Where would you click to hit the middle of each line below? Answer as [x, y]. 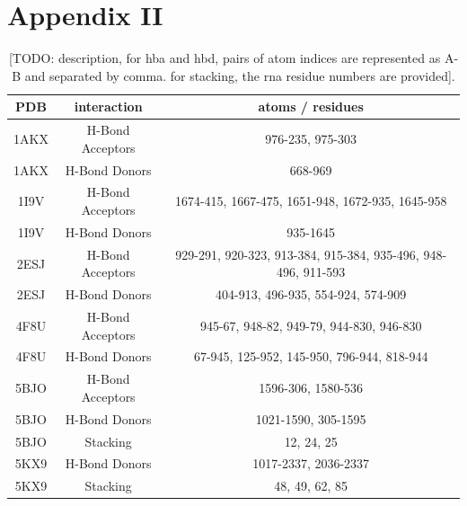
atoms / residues [311, 107]
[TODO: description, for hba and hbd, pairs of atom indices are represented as [225, 58]
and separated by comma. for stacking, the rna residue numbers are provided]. [240, 75]
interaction [108, 107]
